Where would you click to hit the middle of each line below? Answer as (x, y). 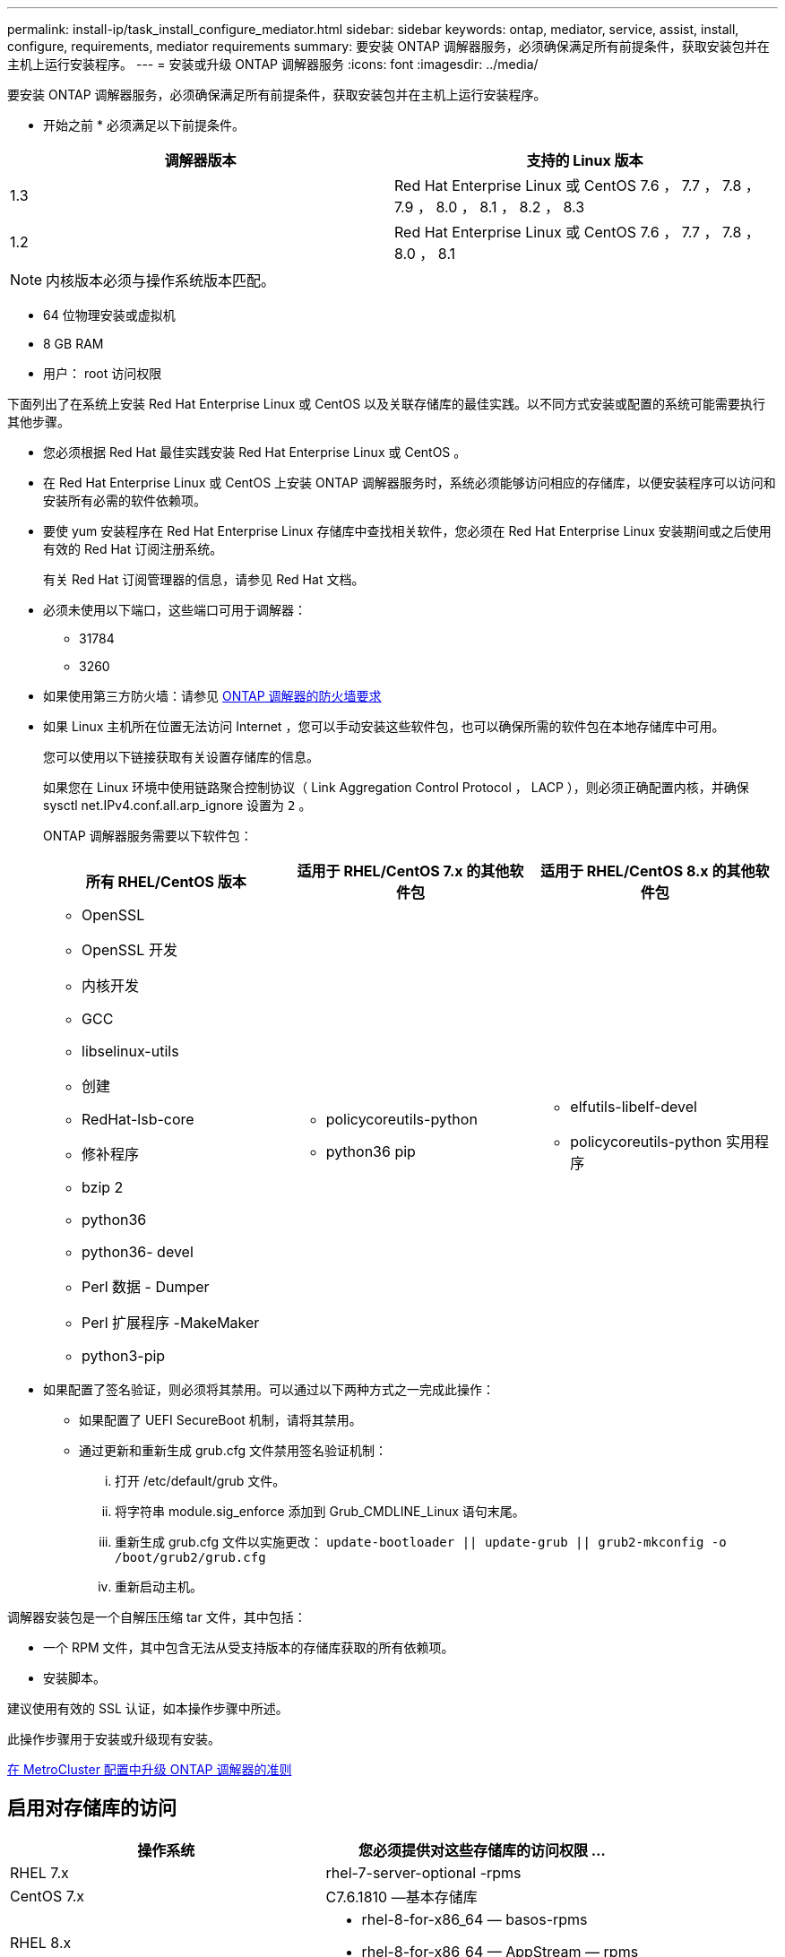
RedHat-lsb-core (138, 1119)
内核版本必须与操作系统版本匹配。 (161, 280)
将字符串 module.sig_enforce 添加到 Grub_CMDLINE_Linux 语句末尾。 (320, 1511)
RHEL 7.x (39, 1872)
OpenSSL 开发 (129, 950)
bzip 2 (103, 1187)
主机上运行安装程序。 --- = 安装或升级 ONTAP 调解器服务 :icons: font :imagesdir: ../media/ (273, 64)
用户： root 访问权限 (103, 373)
